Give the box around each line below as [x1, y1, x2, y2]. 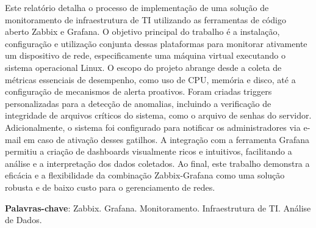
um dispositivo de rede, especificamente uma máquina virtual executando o [5, 49, 285, 62]
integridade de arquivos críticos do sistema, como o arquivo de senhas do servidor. [5, 109, 312, 122]
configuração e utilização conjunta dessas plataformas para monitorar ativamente [5, 37, 307, 50]
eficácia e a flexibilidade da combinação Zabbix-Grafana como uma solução [5, 169, 285, 182]
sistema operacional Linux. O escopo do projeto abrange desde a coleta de [5, 61, 282, 73]
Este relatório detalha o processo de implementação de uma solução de [5, 1, 269, 13]
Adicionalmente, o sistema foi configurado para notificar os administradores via [5, 120, 301, 133]
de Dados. [5, 213, 42, 226]
